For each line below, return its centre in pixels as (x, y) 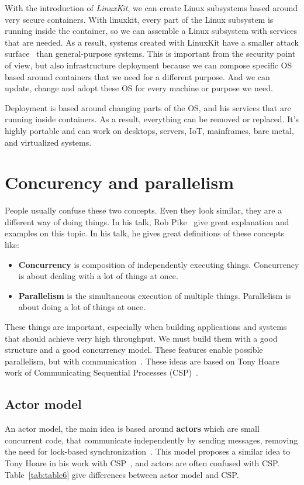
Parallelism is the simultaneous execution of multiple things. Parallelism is (155, 295)
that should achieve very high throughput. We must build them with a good (141, 338)
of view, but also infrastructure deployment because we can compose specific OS (148, 65)
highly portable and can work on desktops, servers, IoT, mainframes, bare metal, (149, 130)
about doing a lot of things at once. (82, 307)
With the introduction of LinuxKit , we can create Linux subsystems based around (151, 8)
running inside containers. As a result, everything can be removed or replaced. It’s (152, 119)
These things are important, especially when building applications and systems (146, 326)
